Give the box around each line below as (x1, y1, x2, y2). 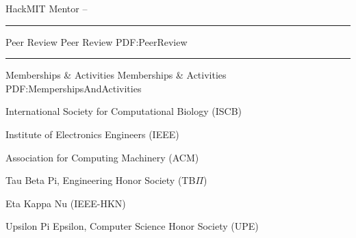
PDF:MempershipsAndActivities (5, 81, 142, 95)
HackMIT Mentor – (5, 1, 88, 15)
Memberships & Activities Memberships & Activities (5, 68, 227, 82)
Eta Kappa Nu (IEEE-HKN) (5, 196, 126, 210)
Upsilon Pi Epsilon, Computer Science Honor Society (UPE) (5, 219, 259, 233)
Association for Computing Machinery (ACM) (5, 150, 199, 164)
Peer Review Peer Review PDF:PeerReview (5, 34, 188, 49)
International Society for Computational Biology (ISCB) (5, 104, 242, 118)
